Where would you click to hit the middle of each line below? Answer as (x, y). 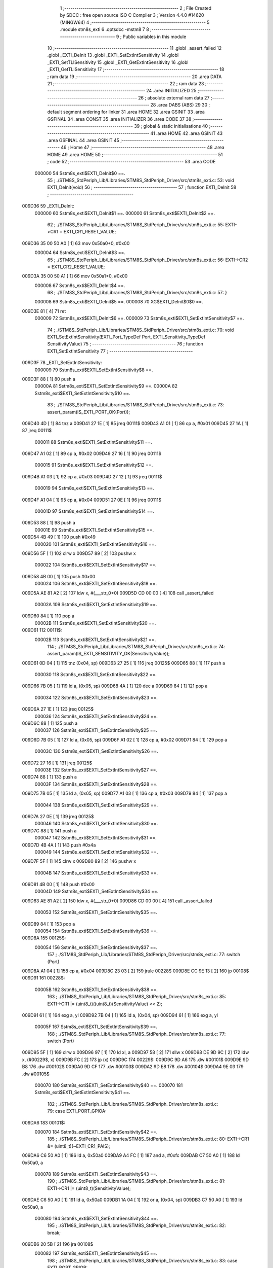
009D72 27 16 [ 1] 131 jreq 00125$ (57, 763)
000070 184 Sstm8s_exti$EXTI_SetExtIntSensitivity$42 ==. (96, 1132)
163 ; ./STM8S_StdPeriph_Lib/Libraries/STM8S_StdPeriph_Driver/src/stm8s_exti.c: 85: (137, 997)
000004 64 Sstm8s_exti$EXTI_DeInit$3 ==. (80, 253)
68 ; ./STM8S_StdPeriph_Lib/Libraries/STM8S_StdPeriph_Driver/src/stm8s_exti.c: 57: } (137, 293)
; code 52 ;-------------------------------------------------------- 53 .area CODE (131, 162)
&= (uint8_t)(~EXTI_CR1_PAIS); (79, 1146)
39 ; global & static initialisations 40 (171, 126)
